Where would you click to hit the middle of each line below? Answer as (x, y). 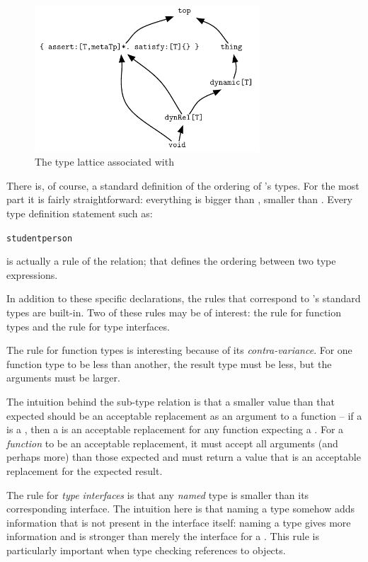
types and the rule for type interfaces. (88, 326)
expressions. (32, 274)
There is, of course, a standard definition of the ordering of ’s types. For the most (183, 185)
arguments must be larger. (63, 378)
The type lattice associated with (104, 162)
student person (40, 238)
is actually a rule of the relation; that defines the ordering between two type (171, 261)
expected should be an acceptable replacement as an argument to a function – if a (184, 415)
